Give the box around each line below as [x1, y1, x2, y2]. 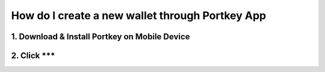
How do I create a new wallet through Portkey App [11, 9, 267, 22]
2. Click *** [11, 51, 55, 61]
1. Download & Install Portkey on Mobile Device [11, 32, 190, 42]
